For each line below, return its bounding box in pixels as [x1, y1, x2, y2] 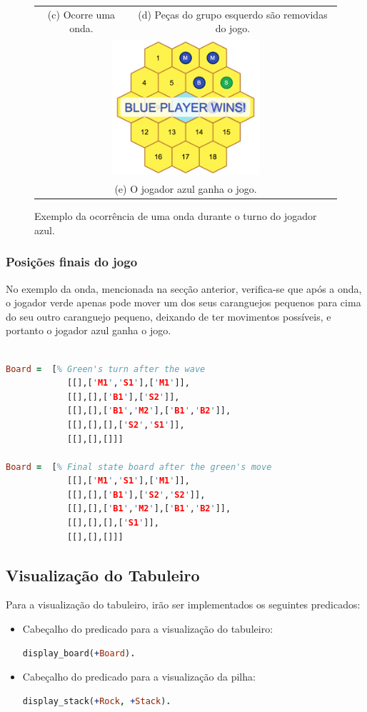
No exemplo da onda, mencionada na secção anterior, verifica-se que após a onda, [6, 281, 362, 296]
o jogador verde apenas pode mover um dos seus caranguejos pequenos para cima [6, 295, 361, 310]
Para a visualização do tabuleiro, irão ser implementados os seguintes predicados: [6, 597, 361, 612]
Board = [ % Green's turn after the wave [6, 363, 206, 374]
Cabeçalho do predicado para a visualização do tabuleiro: [22, 621, 273, 636]
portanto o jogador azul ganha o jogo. [6, 323, 171, 338]
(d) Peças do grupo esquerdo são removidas [138, 6, 328, 21]
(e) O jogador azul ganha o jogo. [114, 181, 257, 196]
